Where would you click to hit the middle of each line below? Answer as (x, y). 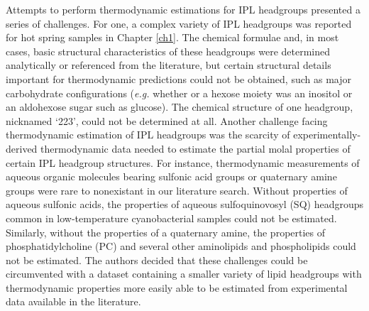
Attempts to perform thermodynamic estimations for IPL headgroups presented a (183, 9)
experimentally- (327, 135)
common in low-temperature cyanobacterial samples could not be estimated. (171, 218)
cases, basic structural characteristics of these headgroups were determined (168, 51)
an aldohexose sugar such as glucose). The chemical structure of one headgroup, (180, 107)
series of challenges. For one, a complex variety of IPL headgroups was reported (179, 23)
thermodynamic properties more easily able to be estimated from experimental (177, 287)
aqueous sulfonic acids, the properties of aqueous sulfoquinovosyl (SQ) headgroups (185, 204)
